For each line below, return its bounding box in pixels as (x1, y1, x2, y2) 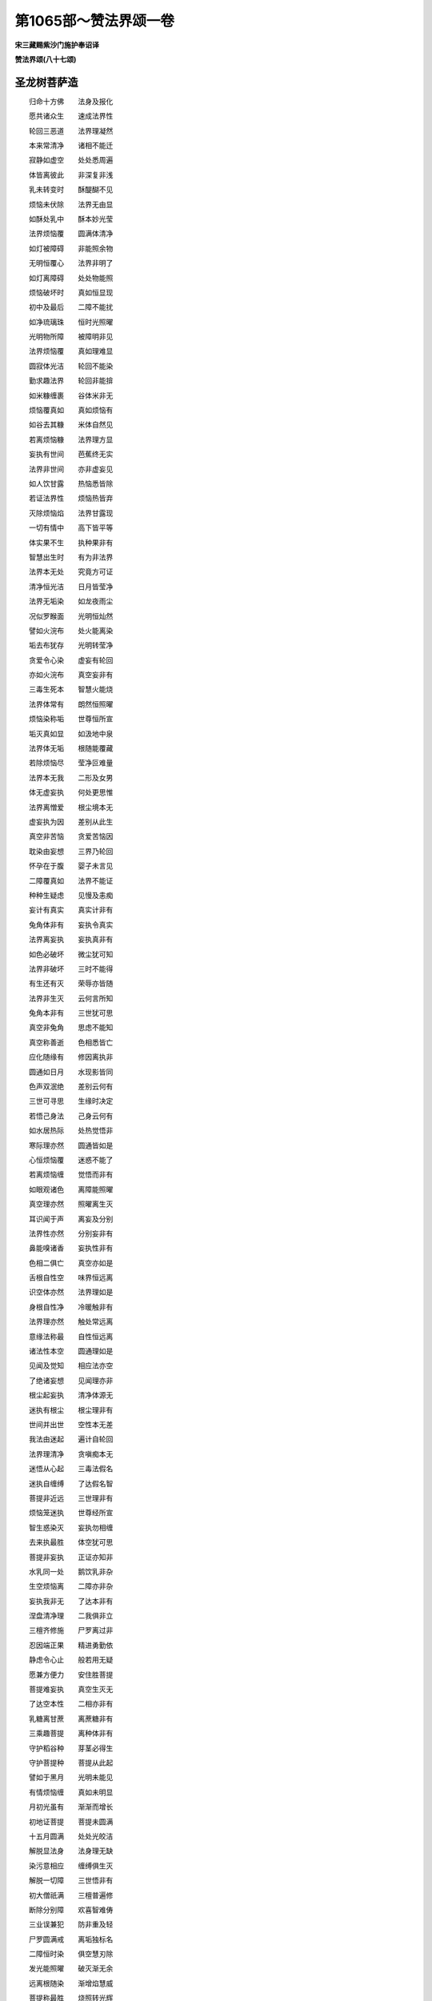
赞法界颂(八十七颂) (14, 54, 77, 64)
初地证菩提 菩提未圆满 (28, 1817, 114, 1827)
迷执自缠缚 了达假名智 (28, 1478, 114, 1488)
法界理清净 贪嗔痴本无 (28, 1449, 114, 1458)
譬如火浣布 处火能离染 (28, 625, 114, 636)
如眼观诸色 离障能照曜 (28, 1185, 114, 1194)
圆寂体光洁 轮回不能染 (28, 361, 114, 371)
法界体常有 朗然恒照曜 (28, 699, 114, 708)
